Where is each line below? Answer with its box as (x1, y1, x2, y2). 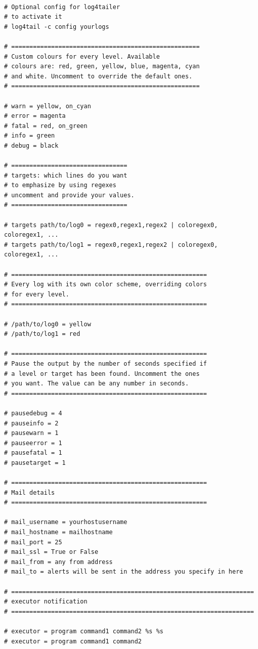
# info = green (4, 132, 55, 140)
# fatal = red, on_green (4, 122, 88, 129)
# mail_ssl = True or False (4, 548, 99, 556)
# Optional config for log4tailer (4, 3, 120, 11)
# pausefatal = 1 (4, 449, 62, 457)
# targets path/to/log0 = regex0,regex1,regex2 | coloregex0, (4, 221, 218, 229)
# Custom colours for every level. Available (4, 53, 160, 60)
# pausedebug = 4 (4, 409, 62, 417)
